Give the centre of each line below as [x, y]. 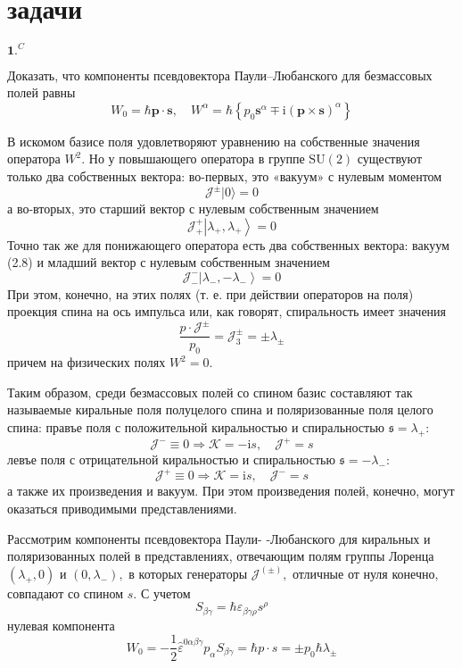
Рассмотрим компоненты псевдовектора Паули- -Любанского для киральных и [219, 538]
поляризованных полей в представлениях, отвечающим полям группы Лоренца [221, 556]
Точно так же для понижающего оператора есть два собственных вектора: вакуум [228, 244]
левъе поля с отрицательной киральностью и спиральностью [171, 459]
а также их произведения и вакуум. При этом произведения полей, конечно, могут [231, 491]
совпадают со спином [66, 593]
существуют [389, 159]
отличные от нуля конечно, [366, 573]
